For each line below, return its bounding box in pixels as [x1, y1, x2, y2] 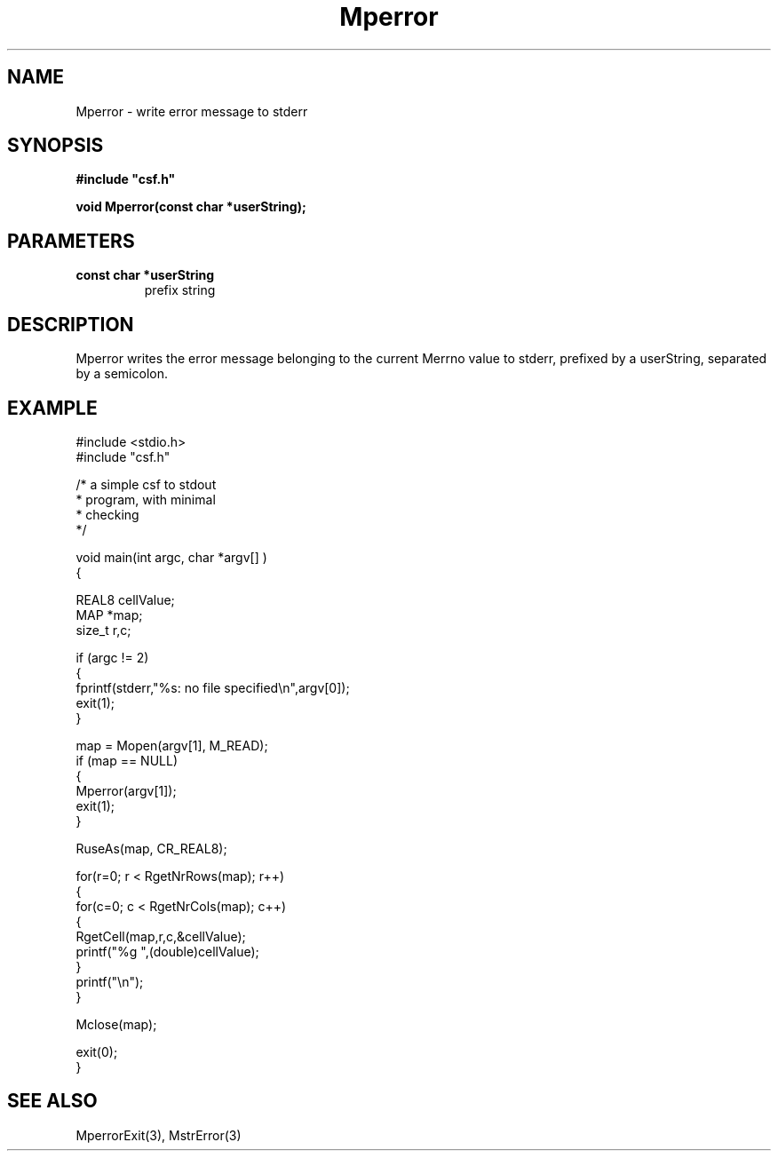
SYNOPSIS [7, 134, 104, 157]
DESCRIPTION [7, 313, 134, 336]
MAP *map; [75, 607, 143, 623]
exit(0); [75, 1043, 118, 1059]
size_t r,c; [75, 622, 131, 638]
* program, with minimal [75, 491, 216, 507]
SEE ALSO [7, 1090, 98, 1113]
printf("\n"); [75, 973, 144, 989]
